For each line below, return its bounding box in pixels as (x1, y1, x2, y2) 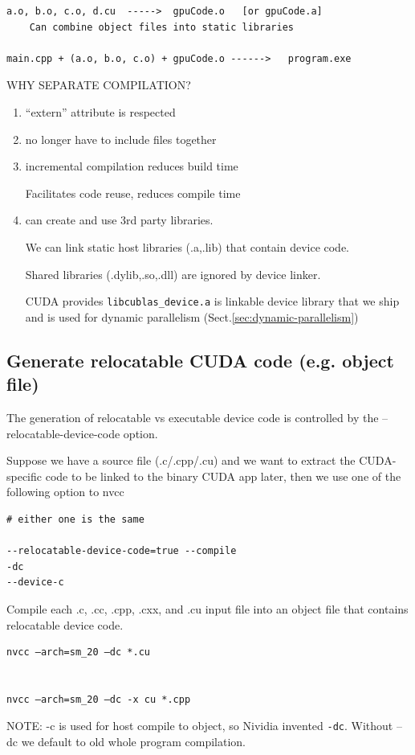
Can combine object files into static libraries (29, 21, 294, 33)
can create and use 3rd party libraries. (25, 211, 214, 228)
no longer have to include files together (25, 130, 217, 147)
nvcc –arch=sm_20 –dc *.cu (6, 646, 150, 659)
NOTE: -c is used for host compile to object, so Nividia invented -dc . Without (6, 717, 393, 734)
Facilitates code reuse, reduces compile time (25, 184, 241, 201)
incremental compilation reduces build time (25, 158, 238, 174)
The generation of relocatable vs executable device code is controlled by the (6, 408, 379, 425)
